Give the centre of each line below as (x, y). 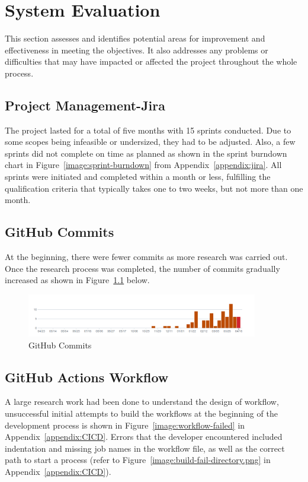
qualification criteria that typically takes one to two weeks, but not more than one (154, 188)
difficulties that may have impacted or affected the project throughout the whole (151, 61)
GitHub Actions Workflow (87, 377)
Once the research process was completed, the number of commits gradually (142, 268)
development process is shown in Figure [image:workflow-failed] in (125, 425)
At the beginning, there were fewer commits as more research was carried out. (146, 257)
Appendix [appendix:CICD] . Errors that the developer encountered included (144, 437)
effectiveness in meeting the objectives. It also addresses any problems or (137, 50)
